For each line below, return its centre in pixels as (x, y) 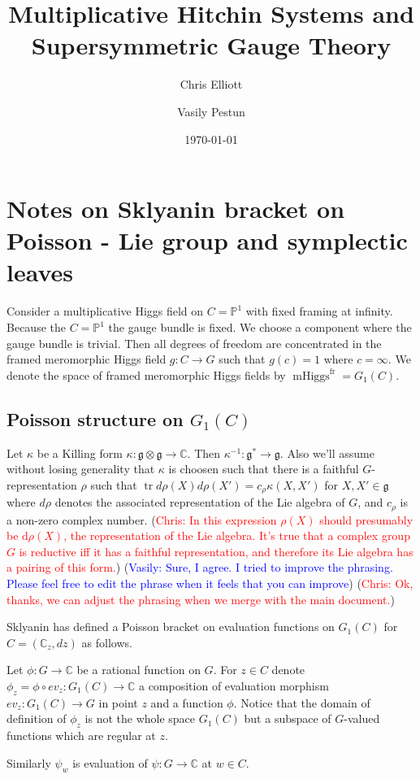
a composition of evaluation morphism (234, 686)
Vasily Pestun (211, 111)
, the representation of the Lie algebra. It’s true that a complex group (237, 535)
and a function (187, 702)
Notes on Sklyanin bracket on (176, 209)
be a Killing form (80, 453)
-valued (362, 718)
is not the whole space (140, 718)
